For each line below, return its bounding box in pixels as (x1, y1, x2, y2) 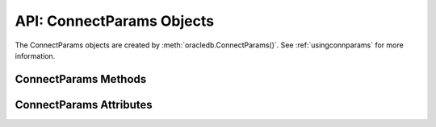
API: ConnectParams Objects (15, 12, 214, 30)
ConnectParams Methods (15, 72, 147, 86)
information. (15, 51, 56, 60)
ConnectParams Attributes (15, 97, 153, 112)
